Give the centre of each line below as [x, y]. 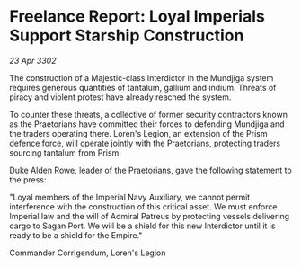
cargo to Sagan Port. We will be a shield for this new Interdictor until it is [142, 226]
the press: [28, 179]
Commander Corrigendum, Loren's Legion [88, 253]
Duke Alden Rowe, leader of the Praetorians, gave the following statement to [150, 170]
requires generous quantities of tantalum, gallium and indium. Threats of [143, 87]
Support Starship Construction [127, 36]
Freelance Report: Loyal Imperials [137, 17]
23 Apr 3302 [33, 60]
